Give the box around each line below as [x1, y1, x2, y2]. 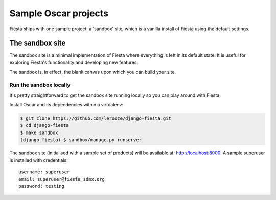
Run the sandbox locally [9, 82, 71, 88]
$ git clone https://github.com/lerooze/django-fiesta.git [20, 115, 171, 121]
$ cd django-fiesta [20, 123, 69, 128]
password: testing [18, 183, 65, 189]
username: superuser [18, 169, 70, 175]
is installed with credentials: [9, 157, 68, 163]
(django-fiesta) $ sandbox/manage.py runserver [20, 137, 142, 143]
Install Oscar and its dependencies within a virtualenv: [9, 101, 124, 107]
